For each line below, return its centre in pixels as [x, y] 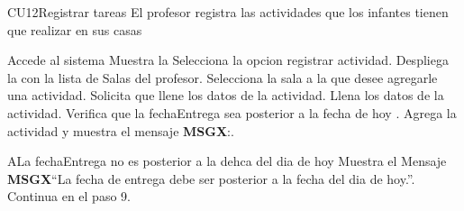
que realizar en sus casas [75, 29]
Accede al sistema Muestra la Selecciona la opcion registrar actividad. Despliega [228, 60]
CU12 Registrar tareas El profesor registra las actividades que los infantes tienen [228, 12]
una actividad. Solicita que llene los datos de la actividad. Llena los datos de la [226, 95]
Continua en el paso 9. [69, 196]
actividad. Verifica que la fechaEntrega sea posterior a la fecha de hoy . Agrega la [232, 112]
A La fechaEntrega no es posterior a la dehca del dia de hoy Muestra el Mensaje [227, 161]
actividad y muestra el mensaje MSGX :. [121, 130]
